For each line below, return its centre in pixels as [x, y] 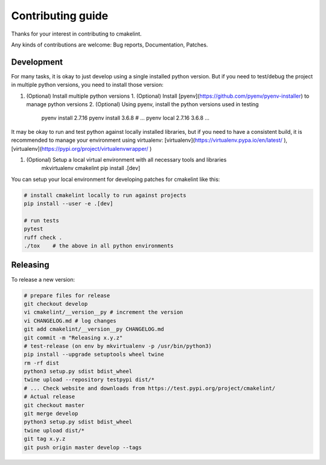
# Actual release [50, 397]
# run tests [42, 220]
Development [37, 62]
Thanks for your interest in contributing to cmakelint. [76, 34]
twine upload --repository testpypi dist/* [89, 380]
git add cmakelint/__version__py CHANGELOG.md [94, 329]
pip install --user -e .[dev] [69, 204]
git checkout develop [56, 304]
